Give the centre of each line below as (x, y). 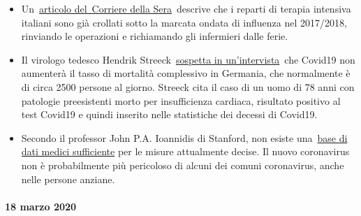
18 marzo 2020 (41, 206)
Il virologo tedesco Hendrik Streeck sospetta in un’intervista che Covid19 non (188, 59)
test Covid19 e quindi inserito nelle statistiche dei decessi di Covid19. (169, 114)
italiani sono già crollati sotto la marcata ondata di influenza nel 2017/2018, (184, 22)
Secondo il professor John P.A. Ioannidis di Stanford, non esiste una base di (184, 137)
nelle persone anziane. (68, 179)
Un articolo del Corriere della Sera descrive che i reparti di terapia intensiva (186, 8)
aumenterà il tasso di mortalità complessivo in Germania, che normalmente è (186, 73)
